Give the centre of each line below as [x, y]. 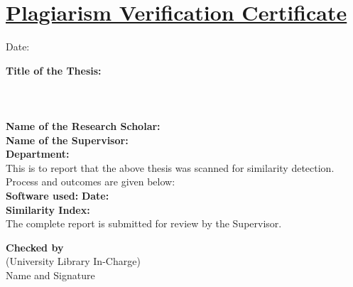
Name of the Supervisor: [67, 140]
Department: [38, 154]
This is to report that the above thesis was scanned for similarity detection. [170, 167]
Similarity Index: [48, 209]
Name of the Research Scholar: [83, 126]
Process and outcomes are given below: [91, 182]
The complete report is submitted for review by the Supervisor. [144, 223]
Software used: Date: [58, 196]
